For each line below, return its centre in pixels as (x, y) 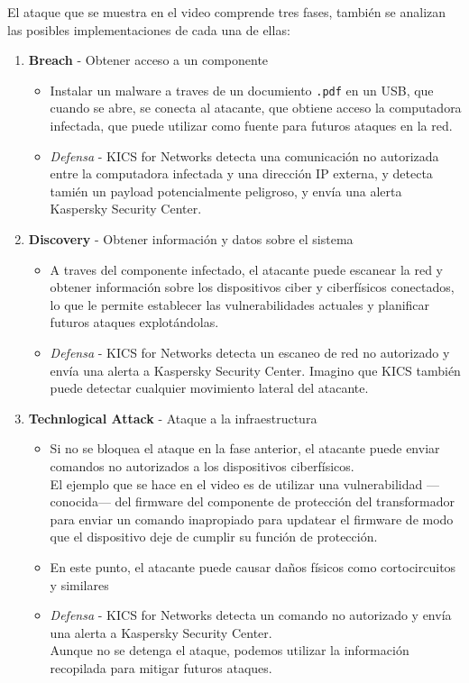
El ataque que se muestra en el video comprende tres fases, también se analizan (227, 12)
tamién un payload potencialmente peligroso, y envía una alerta (226, 191)
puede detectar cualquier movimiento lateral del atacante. (209, 388)
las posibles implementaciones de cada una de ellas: (149, 29)
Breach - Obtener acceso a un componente (148, 60)
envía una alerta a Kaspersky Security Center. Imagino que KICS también (255, 370)
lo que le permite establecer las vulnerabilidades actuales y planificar (240, 304)
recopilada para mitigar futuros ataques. (161, 667)
